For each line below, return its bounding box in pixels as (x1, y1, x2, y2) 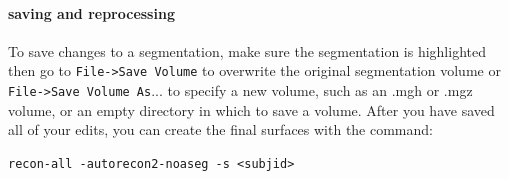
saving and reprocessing (8, 2, 175, 23)
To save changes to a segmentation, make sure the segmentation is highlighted (8, 40, 486, 61)
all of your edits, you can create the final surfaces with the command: (8, 119, 433, 140)
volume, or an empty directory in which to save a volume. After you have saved (8, 99, 495, 120)
